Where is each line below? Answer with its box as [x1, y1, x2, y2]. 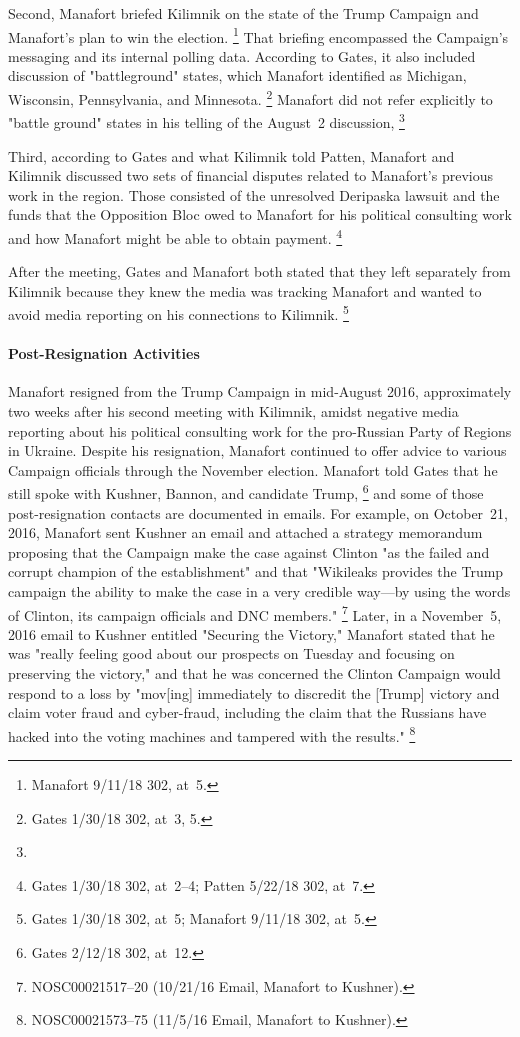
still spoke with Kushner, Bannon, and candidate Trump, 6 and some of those [8, 480, 484, 504]
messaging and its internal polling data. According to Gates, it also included [8, 45, 476, 66]
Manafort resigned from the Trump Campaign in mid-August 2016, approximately [8, 381, 512, 402]
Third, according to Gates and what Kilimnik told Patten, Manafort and [8, 145, 455, 166]
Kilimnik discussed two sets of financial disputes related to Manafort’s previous [8, 165, 493, 186]
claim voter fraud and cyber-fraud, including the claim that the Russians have [8, 702, 487, 723]
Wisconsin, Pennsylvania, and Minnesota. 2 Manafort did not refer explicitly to [8, 86, 493, 109]
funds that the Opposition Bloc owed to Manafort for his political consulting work [8, 204, 512, 225]
